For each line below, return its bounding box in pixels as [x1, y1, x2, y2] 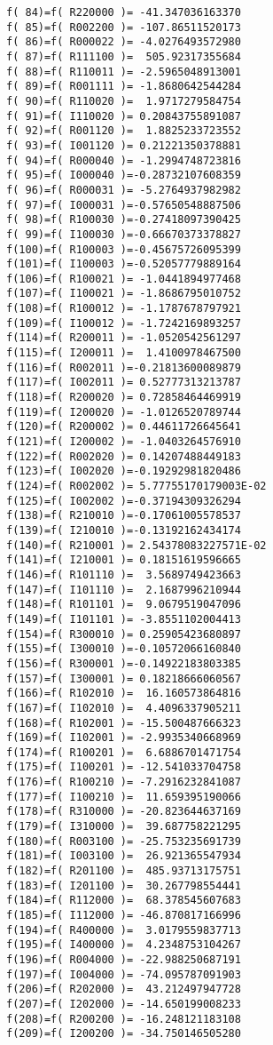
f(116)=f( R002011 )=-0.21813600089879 [6, 361, 241, 374]
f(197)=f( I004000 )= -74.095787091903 [6, 968, 241, 981]
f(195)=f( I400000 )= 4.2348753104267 [6, 938, 241, 952]
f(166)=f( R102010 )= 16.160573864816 [6, 687, 241, 700]
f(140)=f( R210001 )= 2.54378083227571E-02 [6, 538, 267, 552]
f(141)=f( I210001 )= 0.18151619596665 [6, 554, 241, 567]
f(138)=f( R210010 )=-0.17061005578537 [6, 509, 241, 522]
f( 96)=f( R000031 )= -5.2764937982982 [6, 183, 241, 196]
